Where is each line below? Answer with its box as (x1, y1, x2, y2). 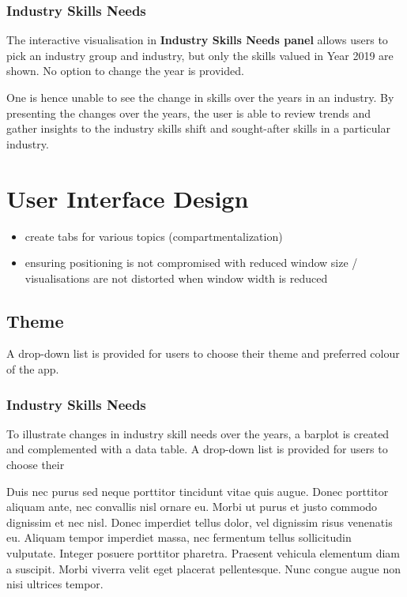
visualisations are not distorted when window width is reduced (24, 269, 328, 286)
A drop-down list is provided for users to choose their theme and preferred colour (6, 345, 400, 362)
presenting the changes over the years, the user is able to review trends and (6, 104, 371, 121)
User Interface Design (6, 182, 249, 214)
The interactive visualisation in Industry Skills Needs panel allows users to (6, 32, 388, 48)
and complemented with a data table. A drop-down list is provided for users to (6, 441, 388, 457)
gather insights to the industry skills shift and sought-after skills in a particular (6, 120, 390, 137)
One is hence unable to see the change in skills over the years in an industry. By (6, 89, 394, 105)
